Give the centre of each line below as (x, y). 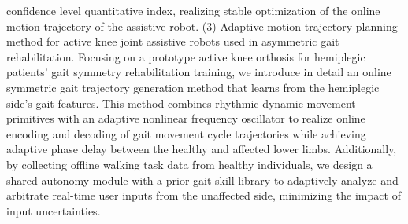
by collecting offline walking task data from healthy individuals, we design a (189, 164)
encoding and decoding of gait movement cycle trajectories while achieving (186, 133)
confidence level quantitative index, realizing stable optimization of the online (193, 10)
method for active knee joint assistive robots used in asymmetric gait (173, 41)
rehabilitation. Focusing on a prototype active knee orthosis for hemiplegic (186, 56)
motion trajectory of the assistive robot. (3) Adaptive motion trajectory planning (202, 26)
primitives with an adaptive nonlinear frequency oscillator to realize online (186, 118)
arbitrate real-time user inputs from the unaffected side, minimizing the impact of (204, 195)
